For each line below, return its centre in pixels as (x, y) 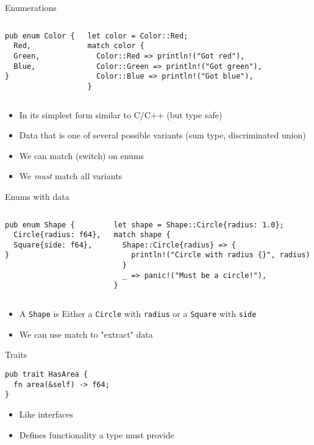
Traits (16, 354)
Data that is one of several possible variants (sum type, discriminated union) (162, 135)
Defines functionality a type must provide (97, 434)
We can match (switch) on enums (82, 155)
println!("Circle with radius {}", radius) (221, 255)
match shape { (142, 235)
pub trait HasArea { (47, 374)
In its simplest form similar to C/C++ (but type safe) (121, 114)
